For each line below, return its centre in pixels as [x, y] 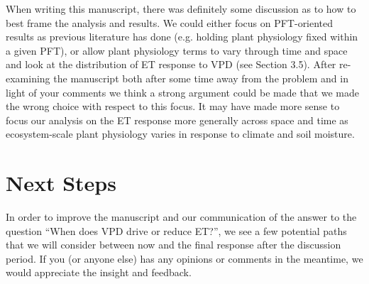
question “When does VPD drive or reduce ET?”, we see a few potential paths [176, 230]
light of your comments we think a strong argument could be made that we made [183, 92]
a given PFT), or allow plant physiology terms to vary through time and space [177, 50]
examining [28, 78]
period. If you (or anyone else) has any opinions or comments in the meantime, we [184, 258]
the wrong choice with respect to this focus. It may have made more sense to [173, 106]
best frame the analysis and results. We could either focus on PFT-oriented [170, 22]
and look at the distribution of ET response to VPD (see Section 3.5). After [171, 64]
